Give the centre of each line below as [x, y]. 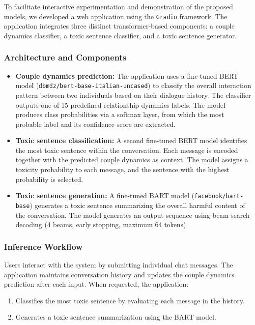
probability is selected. [49, 179]
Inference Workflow [43, 246]
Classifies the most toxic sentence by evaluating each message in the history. [130, 300]
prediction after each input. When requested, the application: [96, 284]
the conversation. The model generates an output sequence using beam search [132, 215]
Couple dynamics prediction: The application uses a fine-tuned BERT [127, 75]
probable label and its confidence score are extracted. [96, 124]
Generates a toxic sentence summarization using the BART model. [116, 317]
